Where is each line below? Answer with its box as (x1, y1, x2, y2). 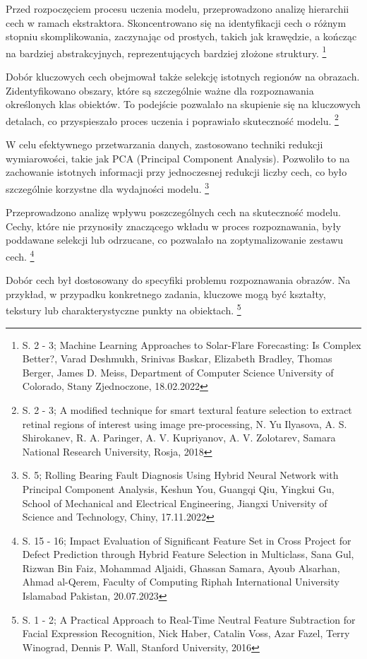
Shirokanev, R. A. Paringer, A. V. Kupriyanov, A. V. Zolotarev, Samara (22, 430, 336, 445)
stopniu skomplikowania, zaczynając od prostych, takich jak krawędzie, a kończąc (6, 29, 357, 44)
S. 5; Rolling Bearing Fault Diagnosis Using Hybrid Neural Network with (22, 468, 339, 482)
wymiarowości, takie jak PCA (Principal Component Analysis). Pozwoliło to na (6, 150, 350, 165)
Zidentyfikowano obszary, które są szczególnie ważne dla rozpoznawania (6, 83, 314, 97)
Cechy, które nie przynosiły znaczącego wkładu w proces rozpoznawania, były (6, 218, 342, 233)
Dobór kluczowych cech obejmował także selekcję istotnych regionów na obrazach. (6, 69, 360, 84)
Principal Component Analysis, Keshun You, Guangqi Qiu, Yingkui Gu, (22, 481, 335, 496)
